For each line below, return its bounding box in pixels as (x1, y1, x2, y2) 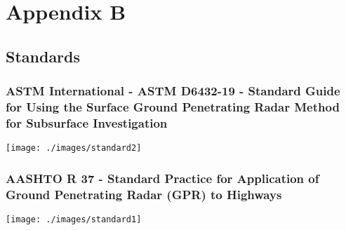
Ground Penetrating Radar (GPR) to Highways (6, 185, 282, 203)
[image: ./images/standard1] (6, 215, 142, 225)
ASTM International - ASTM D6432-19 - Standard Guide (6, 82, 340, 100)
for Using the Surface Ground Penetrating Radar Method (6, 98, 340, 115)
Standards (6, 45, 81, 67)
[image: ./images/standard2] (6, 143, 142, 154)
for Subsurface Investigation (6, 114, 168, 131)
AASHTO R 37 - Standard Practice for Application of (6, 169, 319, 187)
